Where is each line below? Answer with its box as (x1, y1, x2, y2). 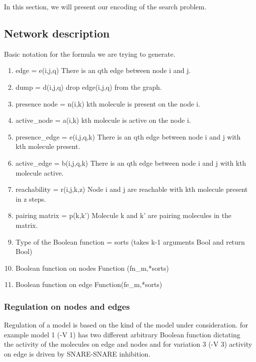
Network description (4, 25, 110, 40)
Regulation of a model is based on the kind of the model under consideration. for (4, 320, 249, 330)
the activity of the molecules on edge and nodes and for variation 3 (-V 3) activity (4, 339, 252, 349)
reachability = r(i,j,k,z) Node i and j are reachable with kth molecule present (15, 184, 248, 194)
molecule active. (15, 167, 64, 178)
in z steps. (15, 193, 46, 204)
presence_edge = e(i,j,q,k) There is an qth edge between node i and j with (15, 131, 241, 142)
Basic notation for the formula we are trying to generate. (4, 48, 176, 59)
